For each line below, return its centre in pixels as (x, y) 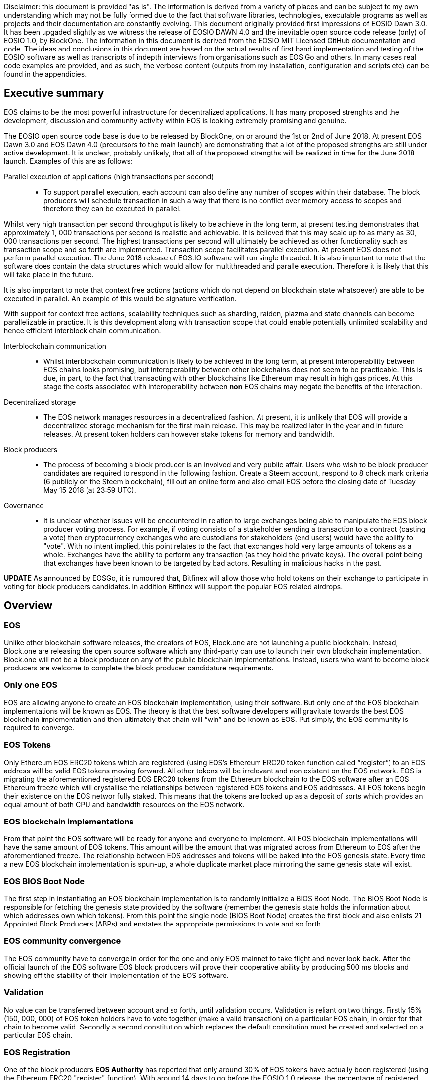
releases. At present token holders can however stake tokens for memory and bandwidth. (189, 434)
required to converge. (39, 727)
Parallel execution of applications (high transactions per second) (109, 176)
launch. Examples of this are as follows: (68, 161)
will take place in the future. (49, 274)
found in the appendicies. (45, 74)
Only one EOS (31, 685)
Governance (24, 505)
